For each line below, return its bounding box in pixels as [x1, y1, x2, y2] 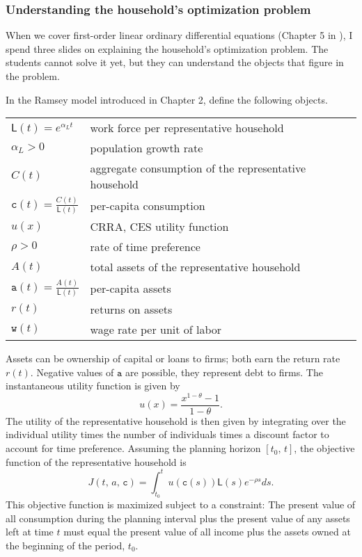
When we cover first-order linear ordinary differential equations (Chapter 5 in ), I [6, 28, 353, 42]
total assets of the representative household [90, 259, 301, 275]
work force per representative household [90, 120, 284, 136]
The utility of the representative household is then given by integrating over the [6, 413, 346, 428]
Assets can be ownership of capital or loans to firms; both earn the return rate [6, 350, 340, 365]
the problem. [6, 69, 60, 83]
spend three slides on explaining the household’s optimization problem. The [6, 41, 329, 56]
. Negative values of [30, 364, 114, 379]
